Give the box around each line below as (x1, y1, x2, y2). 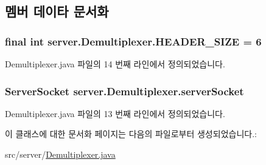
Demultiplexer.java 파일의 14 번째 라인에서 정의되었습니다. (5, 58, 225, 70)
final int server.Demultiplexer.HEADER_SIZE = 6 (5, 33, 262, 49)
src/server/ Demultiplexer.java (5, 148, 116, 160)
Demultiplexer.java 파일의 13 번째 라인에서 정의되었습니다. (5, 107, 225, 120)
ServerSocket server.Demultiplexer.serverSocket (5, 83, 244, 98)
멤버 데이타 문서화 (5, 2, 109, 21)
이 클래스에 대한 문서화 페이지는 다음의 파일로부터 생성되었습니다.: (5, 127, 257, 140)
